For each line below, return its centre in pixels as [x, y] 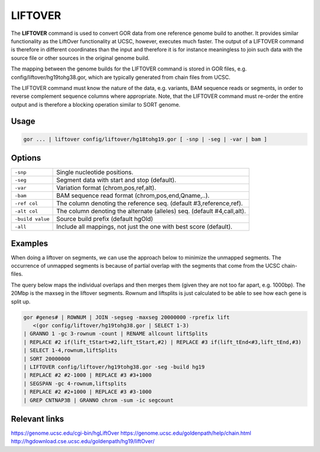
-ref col [26, 203]
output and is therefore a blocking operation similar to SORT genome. [96, 104]
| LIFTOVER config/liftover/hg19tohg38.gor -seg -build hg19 [114, 367]
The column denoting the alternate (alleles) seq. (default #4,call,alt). [151, 211]
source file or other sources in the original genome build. [80, 58]
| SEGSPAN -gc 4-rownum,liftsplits [75, 383]
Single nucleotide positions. [95, 172]
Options [26, 158]
